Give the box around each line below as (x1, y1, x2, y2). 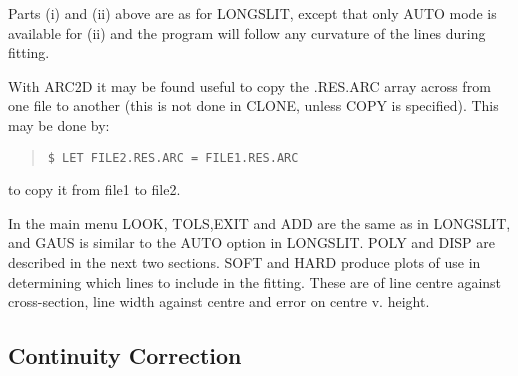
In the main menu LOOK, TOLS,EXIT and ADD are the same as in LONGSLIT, (8, 212, 511, 233)
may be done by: (8, 114, 110, 135)
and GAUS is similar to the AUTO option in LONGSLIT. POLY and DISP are (8, 232, 495, 253)
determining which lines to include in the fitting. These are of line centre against (8, 271, 502, 292)
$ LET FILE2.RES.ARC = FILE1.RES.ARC (47, 150, 299, 165)
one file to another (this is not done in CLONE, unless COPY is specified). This (8, 95, 499, 116)
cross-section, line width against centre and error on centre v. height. (8, 291, 430, 312)
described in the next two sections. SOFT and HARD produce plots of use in (8, 252, 481, 272)
